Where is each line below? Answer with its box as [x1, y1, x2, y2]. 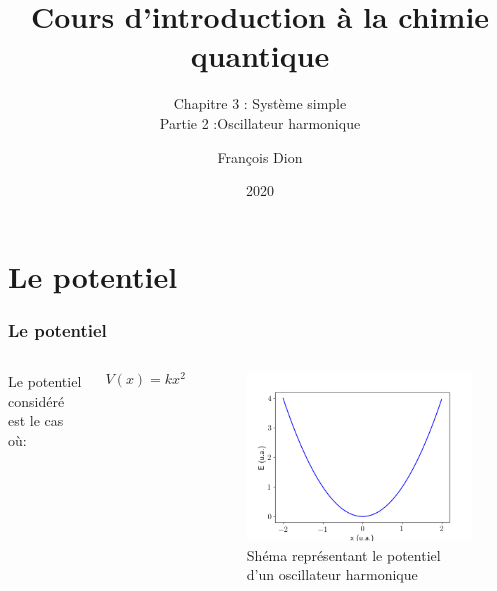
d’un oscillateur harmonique [246, 564, 418, 585]
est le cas [8, 410, 64, 431]
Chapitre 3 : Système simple [173, 93, 347, 114]
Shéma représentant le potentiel [246, 544, 441, 565]
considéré [8, 390, 65, 411]
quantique [190, 35, 330, 76]
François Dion [217, 146, 303, 167]
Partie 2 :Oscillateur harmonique [159, 112, 361, 133]
